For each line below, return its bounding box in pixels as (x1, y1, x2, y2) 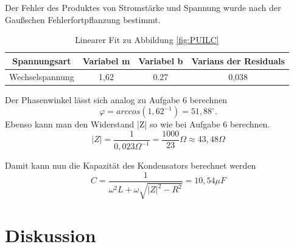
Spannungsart (12, 54, 71, 67)
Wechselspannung (9, 70, 74, 83)
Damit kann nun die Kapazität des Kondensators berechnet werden (5, 159, 256, 172)
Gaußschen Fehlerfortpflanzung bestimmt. (5, 13, 161, 25)
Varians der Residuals (191, 54, 285, 67)
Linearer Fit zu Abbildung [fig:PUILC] (75, 33, 219, 46)
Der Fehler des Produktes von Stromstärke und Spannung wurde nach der (5, 1, 281, 13)
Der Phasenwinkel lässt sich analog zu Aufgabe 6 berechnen (5, 93, 228, 106)
